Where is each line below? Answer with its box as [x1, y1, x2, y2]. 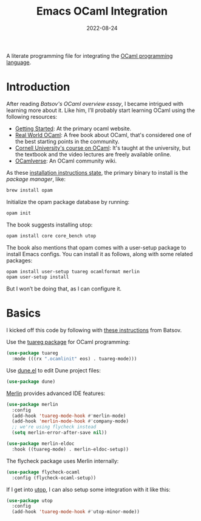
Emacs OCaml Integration [36, 4, 168, 18]
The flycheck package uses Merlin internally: [6, 457, 119, 464]
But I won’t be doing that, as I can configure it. [6, 285, 122, 293]
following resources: [6, 113, 58, 120]
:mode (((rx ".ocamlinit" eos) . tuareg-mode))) [12, 356, 137, 362]
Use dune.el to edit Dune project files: [6, 366, 101, 374]
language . [6, 58, 32, 66]
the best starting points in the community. [15, 138, 120, 145]
